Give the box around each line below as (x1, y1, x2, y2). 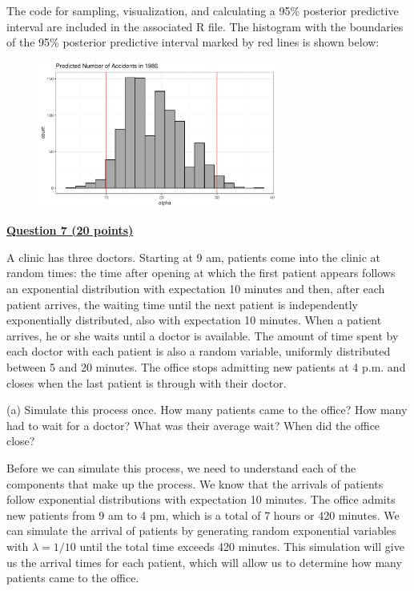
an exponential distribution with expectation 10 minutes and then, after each (6, 280, 385, 297)
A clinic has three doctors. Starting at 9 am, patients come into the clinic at (6, 248, 380, 265)
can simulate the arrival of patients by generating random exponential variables (6, 522, 396, 539)
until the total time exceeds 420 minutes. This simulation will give (79, 537, 404, 554)
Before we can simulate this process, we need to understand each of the (6, 459, 356, 476)
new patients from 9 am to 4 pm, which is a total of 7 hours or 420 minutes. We (6, 506, 400, 523)
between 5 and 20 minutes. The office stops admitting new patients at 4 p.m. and (6, 359, 406, 375)
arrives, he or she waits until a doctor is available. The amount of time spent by (6, 327, 399, 344)
